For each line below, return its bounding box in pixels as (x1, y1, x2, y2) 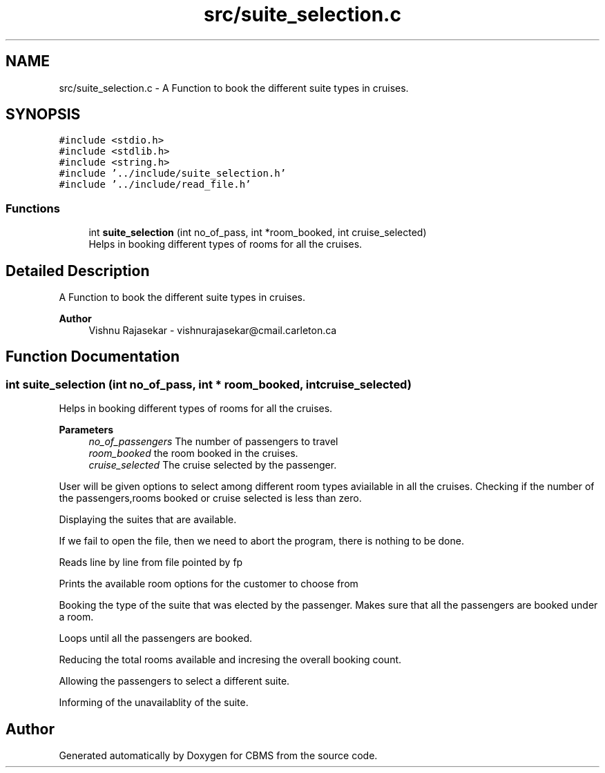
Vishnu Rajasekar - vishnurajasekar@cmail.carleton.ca (88, 324, 337, 337)
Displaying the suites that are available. (59, 513, 237, 526)
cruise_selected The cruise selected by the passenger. (88, 459, 337, 471)
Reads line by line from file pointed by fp (59, 556, 243, 569)
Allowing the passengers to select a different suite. (59, 675, 290, 687)
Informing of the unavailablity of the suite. (59, 696, 249, 709)
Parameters (59, 424, 114, 436)
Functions (6, 201, 60, 215)
